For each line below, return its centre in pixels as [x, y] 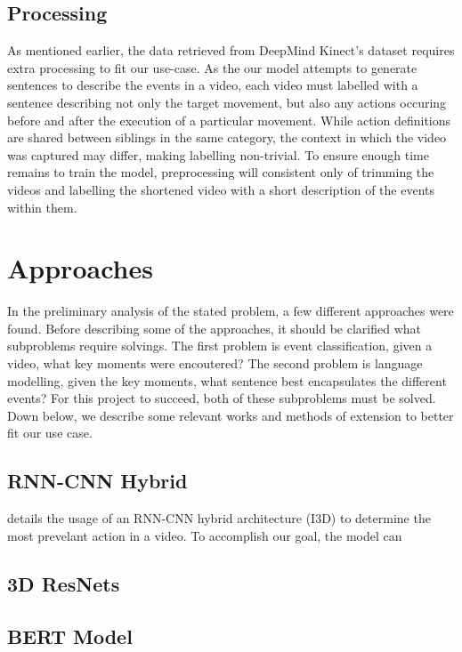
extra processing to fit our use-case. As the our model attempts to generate [212, 67]
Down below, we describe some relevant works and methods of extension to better [231, 415]
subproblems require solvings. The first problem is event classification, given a [220, 346]
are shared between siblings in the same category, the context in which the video [227, 137]
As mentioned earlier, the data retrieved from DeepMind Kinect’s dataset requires [231, 50]
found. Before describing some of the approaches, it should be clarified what [215, 328]
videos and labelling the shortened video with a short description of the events [221, 189]
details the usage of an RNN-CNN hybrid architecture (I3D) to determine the [219, 518]
